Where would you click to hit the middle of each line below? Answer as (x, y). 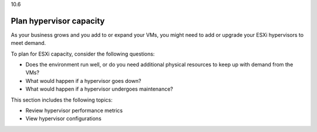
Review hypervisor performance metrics (74, 110)
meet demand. (28, 43)
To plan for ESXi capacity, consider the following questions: (83, 54)
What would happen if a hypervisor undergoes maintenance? (99, 89)
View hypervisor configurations (64, 119)
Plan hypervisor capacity (58, 21)
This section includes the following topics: (62, 100)
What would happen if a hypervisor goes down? (83, 81)
